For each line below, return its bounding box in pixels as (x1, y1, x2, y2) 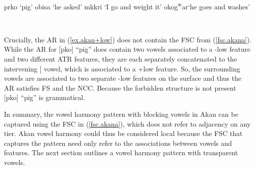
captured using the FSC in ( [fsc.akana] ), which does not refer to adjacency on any (4, 118, 251, 129)
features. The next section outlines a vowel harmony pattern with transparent (4, 147, 238, 158)
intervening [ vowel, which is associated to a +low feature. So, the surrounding (4, 63, 240, 73)
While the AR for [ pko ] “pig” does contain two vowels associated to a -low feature (4, 44, 251, 54)
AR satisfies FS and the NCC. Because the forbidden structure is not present (4, 82, 236, 93)
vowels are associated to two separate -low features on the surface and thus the (4, 73, 242, 83)
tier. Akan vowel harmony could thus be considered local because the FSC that (4, 128, 243, 138)
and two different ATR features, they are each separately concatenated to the (4, 54, 237, 64)
